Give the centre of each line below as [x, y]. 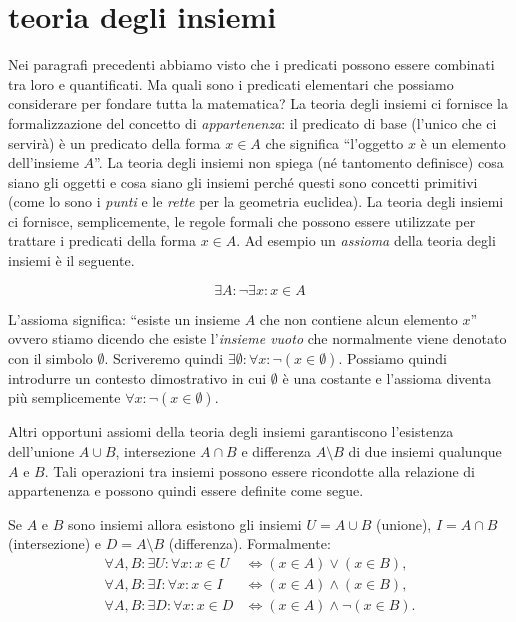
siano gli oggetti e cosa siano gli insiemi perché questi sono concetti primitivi [243, 181]
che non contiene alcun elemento [358, 318]
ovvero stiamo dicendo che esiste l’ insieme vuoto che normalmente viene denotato [257, 338]
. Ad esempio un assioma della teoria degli [366, 240]
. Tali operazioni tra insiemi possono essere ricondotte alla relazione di [259, 470]
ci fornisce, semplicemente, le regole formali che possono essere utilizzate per [242, 220]
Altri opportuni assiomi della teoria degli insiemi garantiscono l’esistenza [231, 431]
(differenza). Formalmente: [249, 543]
